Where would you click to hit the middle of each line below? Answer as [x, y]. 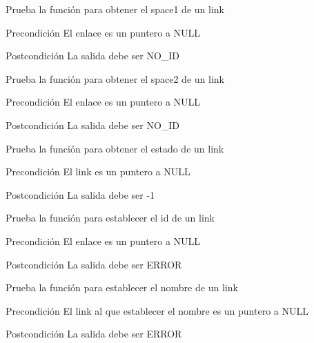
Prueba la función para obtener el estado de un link [115, 148]
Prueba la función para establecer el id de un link [110, 218]
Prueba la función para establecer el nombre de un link [122, 287]
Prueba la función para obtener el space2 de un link [115, 78]
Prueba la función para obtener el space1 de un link [115, 9]
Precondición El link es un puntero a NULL [98, 171]
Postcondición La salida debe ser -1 [80, 194]
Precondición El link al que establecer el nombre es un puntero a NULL [157, 310]
